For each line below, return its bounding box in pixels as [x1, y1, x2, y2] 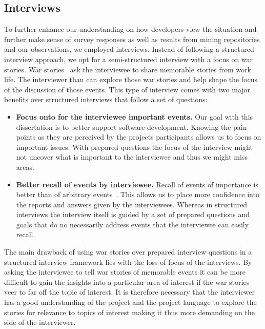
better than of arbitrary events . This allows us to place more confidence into [16, 189, 259, 200]
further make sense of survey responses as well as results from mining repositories [4, 33, 260, 44]
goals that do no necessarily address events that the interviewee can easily [16, 219, 249, 229]
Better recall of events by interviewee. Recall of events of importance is [16, 179, 258, 189]
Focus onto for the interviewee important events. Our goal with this [16, 111, 253, 122]
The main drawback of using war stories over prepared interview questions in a [4, 246, 252, 257]
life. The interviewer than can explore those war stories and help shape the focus [4, 74, 258, 85]
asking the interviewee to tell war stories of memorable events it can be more [4, 266, 246, 277]
